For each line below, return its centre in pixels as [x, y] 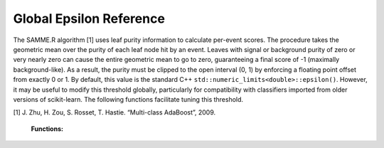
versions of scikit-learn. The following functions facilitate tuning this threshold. [128, 99]
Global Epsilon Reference [89, 18]
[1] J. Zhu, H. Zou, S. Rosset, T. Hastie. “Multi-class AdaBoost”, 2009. [114, 112]
